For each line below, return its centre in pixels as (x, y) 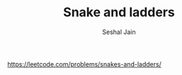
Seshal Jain (119, 32)
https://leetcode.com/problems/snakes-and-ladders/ (84, 64)
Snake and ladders (119, 12)
